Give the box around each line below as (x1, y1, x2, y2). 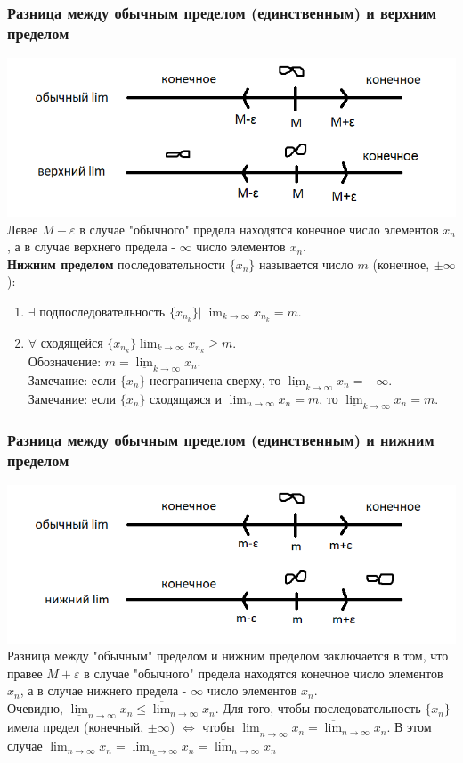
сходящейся (40, 332, 103, 351)
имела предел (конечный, (7, 718, 144, 736)
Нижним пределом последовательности (7, 254, 225, 273)
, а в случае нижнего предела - (20, 681, 187, 700)
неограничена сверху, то (150, 370, 281, 389)
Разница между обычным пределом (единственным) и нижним (7, 428, 435, 450)
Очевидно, (7, 699, 63, 718)
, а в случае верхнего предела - (7, 237, 175, 256)
